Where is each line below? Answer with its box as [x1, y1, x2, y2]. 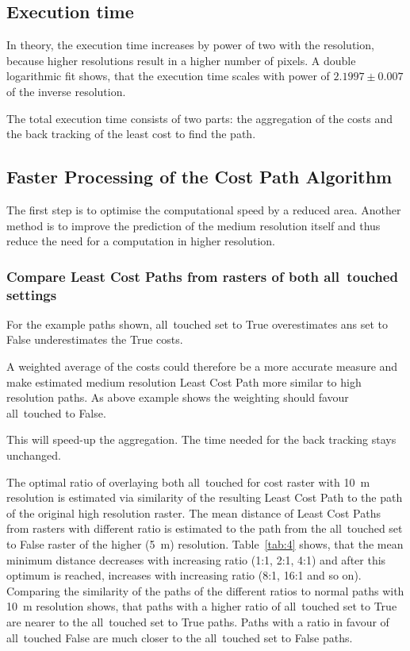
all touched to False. [6, 404, 106, 421]
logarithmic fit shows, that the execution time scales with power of [6, 67, 330, 84]
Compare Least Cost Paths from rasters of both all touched [6, 266, 398, 286]
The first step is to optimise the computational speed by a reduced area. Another [6, 201, 401, 218]
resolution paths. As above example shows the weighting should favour [6, 389, 349, 406]
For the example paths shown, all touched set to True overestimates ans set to [6, 315, 389, 332]
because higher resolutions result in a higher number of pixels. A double [6, 52, 356, 68]
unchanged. [6, 447, 61, 464]
